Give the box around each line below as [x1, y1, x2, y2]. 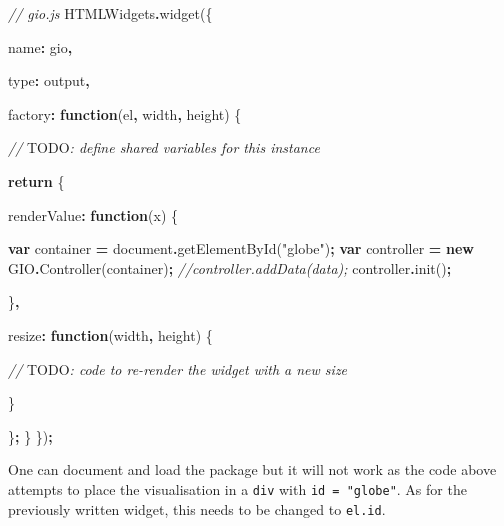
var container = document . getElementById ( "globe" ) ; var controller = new [8, 238, 474, 259]
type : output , [8, 70, 90, 91]
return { [8, 170, 65, 191]
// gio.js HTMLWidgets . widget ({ [8, 3, 213, 23]
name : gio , [8, 36, 73, 57]
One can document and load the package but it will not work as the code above [8, 459, 497, 480]
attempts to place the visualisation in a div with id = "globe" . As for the [8, 478, 467, 499]
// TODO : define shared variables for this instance [8, 137, 320, 158]
